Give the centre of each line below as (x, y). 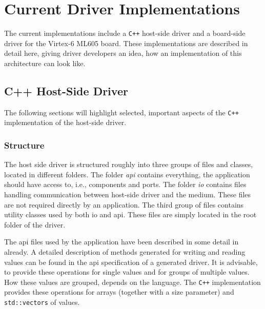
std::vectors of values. (42, 302)
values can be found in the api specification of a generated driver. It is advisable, (131, 262)
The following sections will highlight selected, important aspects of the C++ (121, 112)
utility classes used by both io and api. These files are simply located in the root (130, 214)
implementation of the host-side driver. (65, 122)
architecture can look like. (45, 63)
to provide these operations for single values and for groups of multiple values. (127, 272)
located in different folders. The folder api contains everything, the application (127, 174)
